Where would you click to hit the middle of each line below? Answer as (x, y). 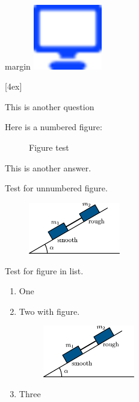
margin (18, 66)
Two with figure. (49, 311)
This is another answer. (48, 167)
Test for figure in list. (44, 270)
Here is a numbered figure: (54, 127)
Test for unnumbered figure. (56, 188)
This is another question (50, 106)
